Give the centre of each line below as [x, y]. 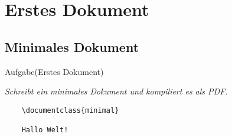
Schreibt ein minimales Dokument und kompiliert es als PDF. [116, 91]
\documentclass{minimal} [70, 110]
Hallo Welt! [45, 130]
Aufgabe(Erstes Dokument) [54, 71]
